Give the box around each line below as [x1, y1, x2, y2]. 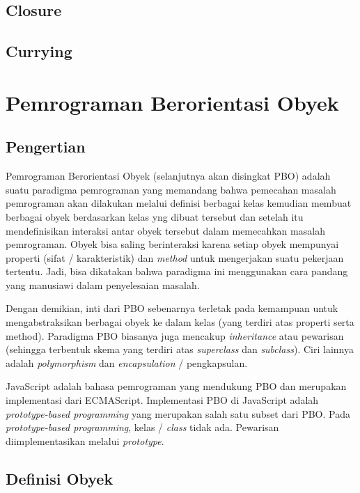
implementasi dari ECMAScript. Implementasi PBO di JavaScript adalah [6, 393, 319, 407]
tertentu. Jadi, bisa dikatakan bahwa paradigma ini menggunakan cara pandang [6, 264, 348, 279]
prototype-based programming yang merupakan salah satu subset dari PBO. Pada [6, 406, 350, 421]
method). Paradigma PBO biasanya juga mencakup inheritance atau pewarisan [6, 328, 344, 343]
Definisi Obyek [6, 467, 114, 489]
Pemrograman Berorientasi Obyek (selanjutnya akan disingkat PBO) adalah [6, 169, 331, 183]
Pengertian [6, 136, 86, 157]
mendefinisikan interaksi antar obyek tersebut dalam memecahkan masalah [6, 223, 325, 237]
